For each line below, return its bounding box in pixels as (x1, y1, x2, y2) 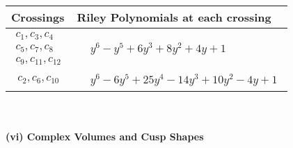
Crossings (11, 9, 65, 25)
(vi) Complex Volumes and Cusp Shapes (6, 129, 204, 144)
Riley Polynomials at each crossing (77, 9, 271, 25)
